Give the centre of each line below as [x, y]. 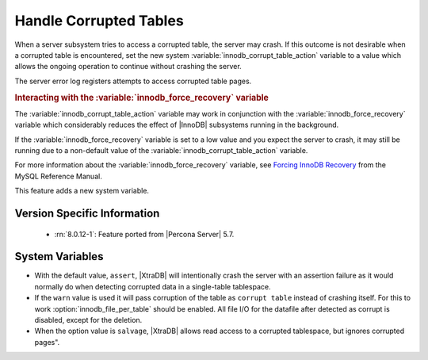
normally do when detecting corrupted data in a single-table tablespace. [153, 286]
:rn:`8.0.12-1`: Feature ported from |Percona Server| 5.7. [144, 234]
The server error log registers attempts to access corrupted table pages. [133, 81]
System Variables [59, 257]
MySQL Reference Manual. [58, 176]
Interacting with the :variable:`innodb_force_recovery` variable [142, 98]
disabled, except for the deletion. [88, 320]
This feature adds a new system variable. [82, 191]
